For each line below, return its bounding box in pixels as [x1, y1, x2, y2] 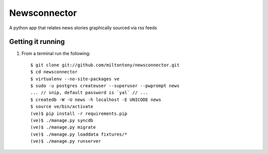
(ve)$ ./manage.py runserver [30, 139, 101, 144]
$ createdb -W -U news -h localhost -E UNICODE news [30, 97, 161, 103]
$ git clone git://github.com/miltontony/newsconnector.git [30, 62, 180, 68]
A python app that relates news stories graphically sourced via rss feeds [9, 25, 157, 31]
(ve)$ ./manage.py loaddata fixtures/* [30, 131, 128, 137]
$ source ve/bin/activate [30, 104, 94, 109]
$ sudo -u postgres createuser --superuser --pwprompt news [30, 83, 180, 89]
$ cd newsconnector [30, 69, 78, 75]
